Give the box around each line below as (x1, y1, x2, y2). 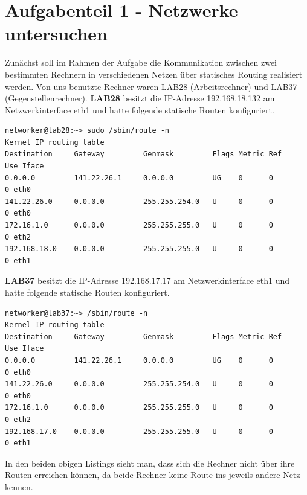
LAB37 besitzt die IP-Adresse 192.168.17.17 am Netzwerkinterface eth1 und (5, 274, 290, 287)
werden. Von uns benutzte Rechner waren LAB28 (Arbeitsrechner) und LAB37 (5, 80, 297, 92)
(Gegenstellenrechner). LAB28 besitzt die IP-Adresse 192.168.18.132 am (5, 92, 275, 104)
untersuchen (5, 21, 108, 46)
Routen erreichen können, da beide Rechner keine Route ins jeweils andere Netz (5, 468, 300, 481)
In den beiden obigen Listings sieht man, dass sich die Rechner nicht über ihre (5, 456, 295, 469)
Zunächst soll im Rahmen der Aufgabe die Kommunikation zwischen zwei (5, 56, 277, 69)
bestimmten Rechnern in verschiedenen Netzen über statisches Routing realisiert (5, 68, 303, 80)
